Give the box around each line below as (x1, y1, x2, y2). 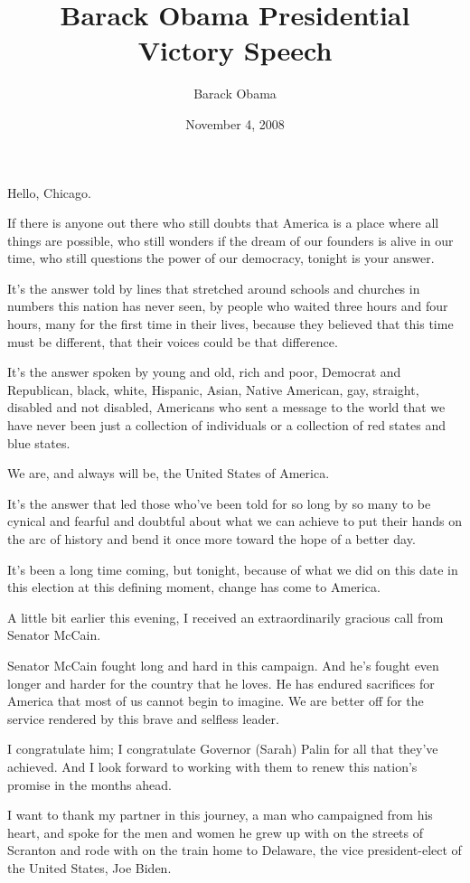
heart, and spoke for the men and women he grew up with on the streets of (7, 822, 424, 841)
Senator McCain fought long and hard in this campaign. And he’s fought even (7, 655, 439, 674)
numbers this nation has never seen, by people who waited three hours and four (7, 296, 448, 315)
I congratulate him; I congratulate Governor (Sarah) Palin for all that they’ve (7, 739, 438, 758)
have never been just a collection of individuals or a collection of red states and (7, 416, 446, 435)
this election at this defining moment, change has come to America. (7, 578, 381, 596)
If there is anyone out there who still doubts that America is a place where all (7, 213, 439, 232)
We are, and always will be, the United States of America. (7, 464, 330, 483)
